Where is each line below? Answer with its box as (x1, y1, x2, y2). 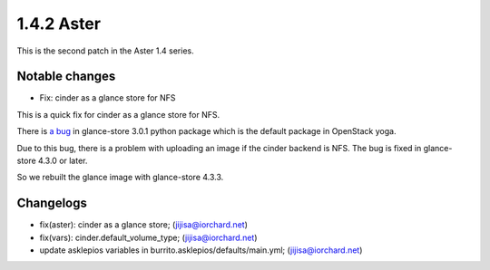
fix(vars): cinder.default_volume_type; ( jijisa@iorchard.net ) (39, 232, 258, 243)
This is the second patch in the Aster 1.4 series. (16, 45, 194, 56)
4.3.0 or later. (37, 155, 88, 167)
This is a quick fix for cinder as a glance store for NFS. (16, 109, 220, 120)
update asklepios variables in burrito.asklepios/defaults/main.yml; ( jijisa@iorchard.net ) (39, 245, 363, 256)
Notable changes (16, 69, 116, 84)
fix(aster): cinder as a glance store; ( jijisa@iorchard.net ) (39, 219, 249, 230)
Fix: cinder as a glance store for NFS (39, 92, 176, 103)
